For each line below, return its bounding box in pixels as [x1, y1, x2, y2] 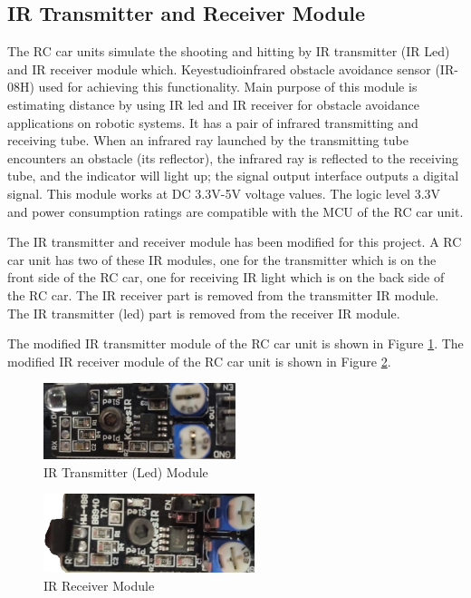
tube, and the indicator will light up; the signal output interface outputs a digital [7, 166, 459, 185]
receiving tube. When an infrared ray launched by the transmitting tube [7, 131, 409, 150]
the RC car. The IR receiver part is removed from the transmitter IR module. [7, 285, 439, 304]
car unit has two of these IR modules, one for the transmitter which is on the [7, 250, 437, 269]
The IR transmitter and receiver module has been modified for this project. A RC [7, 232, 462, 251]
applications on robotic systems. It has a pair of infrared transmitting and [7, 113, 418, 132]
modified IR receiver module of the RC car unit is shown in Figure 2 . [7, 351, 391, 370]
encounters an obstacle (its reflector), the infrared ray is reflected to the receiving [7, 148, 458, 167]
